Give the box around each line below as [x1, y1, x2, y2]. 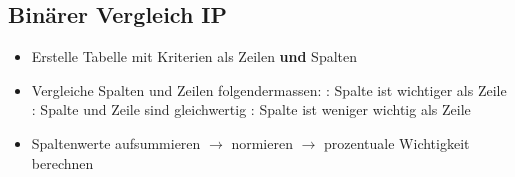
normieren [231, 132, 293, 153]
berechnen [31, 152, 94, 173]
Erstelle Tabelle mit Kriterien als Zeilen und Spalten [31, 46, 358, 67]
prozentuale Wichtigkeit [324, 132, 470, 153]
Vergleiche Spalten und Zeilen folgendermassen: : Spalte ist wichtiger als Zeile [31, 79, 507, 100]
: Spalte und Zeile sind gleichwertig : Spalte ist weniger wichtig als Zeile [31, 99, 471, 120]
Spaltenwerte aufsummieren [31, 132, 201, 153]
